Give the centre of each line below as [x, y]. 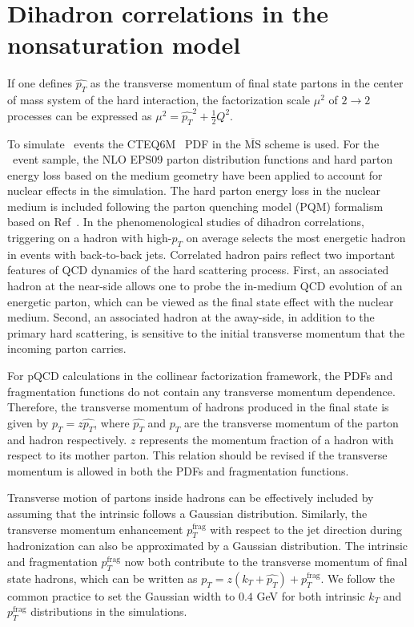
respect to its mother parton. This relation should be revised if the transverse [197, 455]
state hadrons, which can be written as [102, 578]
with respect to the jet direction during [306, 529]
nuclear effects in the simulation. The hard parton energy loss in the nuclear [194, 190]
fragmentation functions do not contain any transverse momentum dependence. [201, 391]
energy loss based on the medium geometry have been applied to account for [195, 174]
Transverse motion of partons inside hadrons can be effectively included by [191, 498]
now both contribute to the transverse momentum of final [266, 561]
